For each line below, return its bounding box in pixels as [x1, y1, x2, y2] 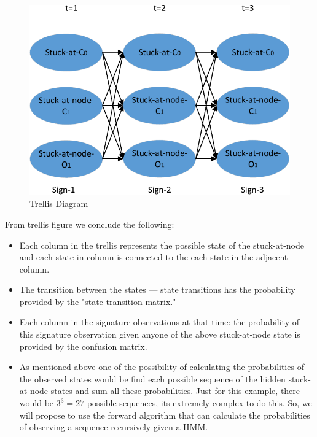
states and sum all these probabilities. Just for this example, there [50, 384, 300, 397]
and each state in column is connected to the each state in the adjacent [19, 250, 288, 263]
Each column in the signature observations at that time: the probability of [19, 315, 299, 328]
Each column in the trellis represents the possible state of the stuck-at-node [19, 238, 304, 251]
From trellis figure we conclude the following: [5, 217, 174, 230]
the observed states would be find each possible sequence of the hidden [19, 372, 286, 385]
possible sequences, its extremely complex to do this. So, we [87, 396, 312, 409]
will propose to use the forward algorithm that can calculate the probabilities [19, 408, 310, 421]
